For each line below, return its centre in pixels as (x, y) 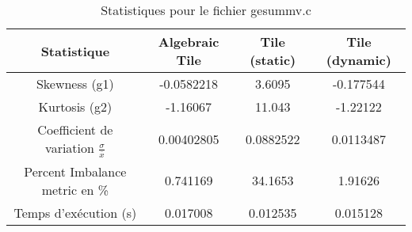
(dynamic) (359, 60)
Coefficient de (75, 129)
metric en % (75, 189)
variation (70, 148)
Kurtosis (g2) (75, 106)
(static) (273, 60)
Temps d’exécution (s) (75, 212)
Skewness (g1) (75, 84)
